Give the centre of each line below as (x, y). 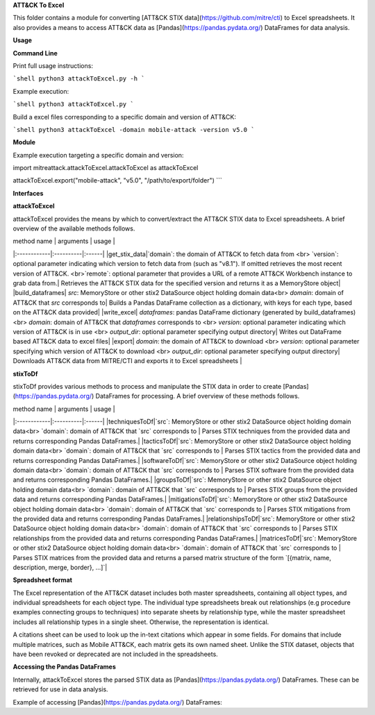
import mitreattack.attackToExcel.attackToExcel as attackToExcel (106, 168)
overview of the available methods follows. (74, 228)
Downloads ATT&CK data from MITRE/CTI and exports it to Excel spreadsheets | (127, 361)
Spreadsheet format (43, 580)
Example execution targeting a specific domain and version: (98, 155)
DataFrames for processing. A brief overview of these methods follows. (198, 396)
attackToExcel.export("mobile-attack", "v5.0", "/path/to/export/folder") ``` (117, 180)
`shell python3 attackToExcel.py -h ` (79, 79)
